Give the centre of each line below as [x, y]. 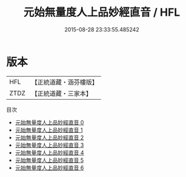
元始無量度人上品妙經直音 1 [49, 130]
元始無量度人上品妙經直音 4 [49, 152]
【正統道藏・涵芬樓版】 [65, 82]
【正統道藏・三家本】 [62, 93]
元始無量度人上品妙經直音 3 [49, 145]
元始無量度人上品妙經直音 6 [49, 167]
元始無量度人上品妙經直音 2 [49, 137]
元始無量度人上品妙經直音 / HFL [102, 12]
